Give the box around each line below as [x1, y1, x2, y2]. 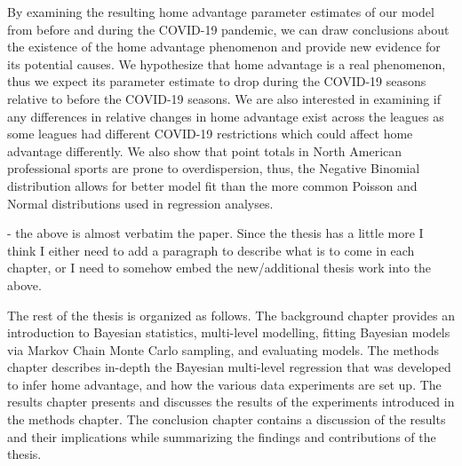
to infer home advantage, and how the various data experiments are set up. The [7, 375, 442, 393]
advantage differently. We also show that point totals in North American [7, 141, 402, 160]
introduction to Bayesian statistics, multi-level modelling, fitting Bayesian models [7, 323, 450, 342]
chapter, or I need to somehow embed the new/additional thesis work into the [7, 258, 432, 277]
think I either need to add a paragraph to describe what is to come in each [7, 241, 415, 259]
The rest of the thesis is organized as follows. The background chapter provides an [7, 305, 455, 324]
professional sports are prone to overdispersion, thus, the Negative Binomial [7, 159, 420, 178]
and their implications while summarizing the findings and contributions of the [7, 427, 436, 446]
